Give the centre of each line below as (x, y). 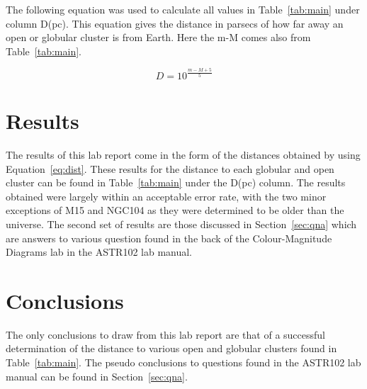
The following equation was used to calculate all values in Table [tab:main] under (183, 9)
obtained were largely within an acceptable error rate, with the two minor (166, 196)
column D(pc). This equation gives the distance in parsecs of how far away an (175, 23)
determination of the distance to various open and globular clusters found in (171, 348)
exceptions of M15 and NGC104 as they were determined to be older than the (175, 210)
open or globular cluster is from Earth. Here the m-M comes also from (158, 37)
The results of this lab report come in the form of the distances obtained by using (183, 155)
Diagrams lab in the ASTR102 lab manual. (99, 252)
